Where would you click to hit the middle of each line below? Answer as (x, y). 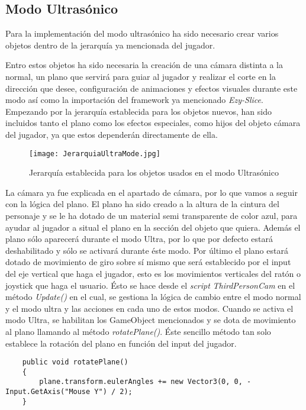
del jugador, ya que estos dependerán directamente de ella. (112, 134)
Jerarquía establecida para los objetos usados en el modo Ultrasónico (154, 172)
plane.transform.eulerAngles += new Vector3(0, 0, (141, 382)
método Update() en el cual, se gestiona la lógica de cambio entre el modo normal (153, 297)
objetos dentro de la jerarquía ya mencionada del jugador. (110, 45)
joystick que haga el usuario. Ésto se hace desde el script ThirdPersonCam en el (150, 285)
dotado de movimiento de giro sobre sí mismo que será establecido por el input (148, 262)
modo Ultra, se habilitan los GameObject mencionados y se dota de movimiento (151, 320)
